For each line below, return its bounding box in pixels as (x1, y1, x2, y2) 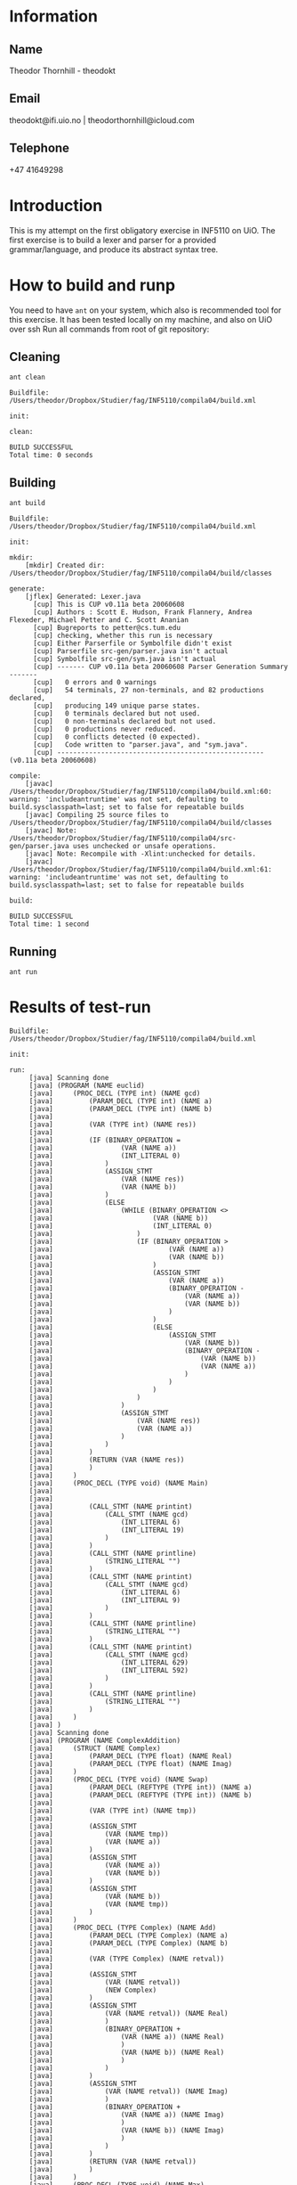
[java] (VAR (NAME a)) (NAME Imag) (28, 2110, 225, 2119)
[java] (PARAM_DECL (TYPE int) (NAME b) (28, 1104, 213, 1113)
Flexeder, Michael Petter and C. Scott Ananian (9, 616, 189, 625)
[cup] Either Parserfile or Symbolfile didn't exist (32, 639, 233, 648)
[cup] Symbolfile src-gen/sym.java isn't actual (32, 655, 217, 664)
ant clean (9, 372, 46, 382)
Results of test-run (9, 997, 151, 1018)
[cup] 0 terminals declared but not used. (32, 709, 201, 718)
